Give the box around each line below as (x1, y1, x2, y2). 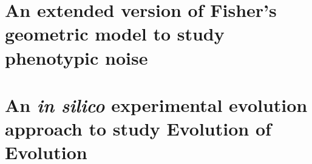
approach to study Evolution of (5, 116, 271, 141)
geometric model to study (5, 21, 225, 46)
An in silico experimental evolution (5, 92, 308, 117)
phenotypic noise (5, 45, 148, 70)
